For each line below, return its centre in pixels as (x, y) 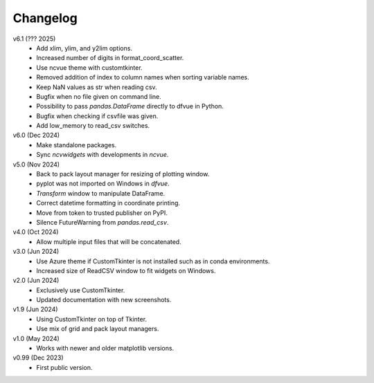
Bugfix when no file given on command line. (99, 96)
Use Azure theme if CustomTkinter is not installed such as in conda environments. (153, 261)
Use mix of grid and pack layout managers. (98, 329)
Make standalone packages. (77, 144)
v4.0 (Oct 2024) (36, 232)
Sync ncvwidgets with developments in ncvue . (103, 155)
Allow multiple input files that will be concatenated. (109, 241)
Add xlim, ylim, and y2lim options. (84, 48)
